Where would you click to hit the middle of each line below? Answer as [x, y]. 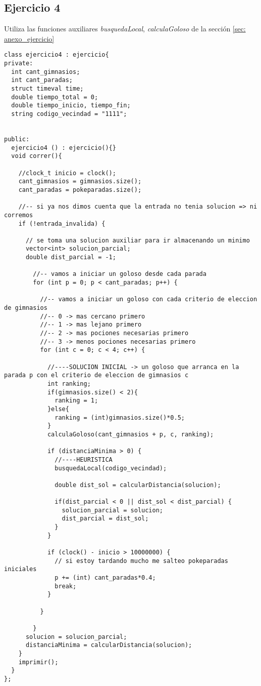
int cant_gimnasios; [46, 72]
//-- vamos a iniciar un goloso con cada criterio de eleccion [149, 299]
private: [19, 64]
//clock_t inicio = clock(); [67, 173]
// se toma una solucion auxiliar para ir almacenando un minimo [138, 240]
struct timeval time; [47, 89]
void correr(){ [37, 156]
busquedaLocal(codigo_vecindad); [111, 468]
